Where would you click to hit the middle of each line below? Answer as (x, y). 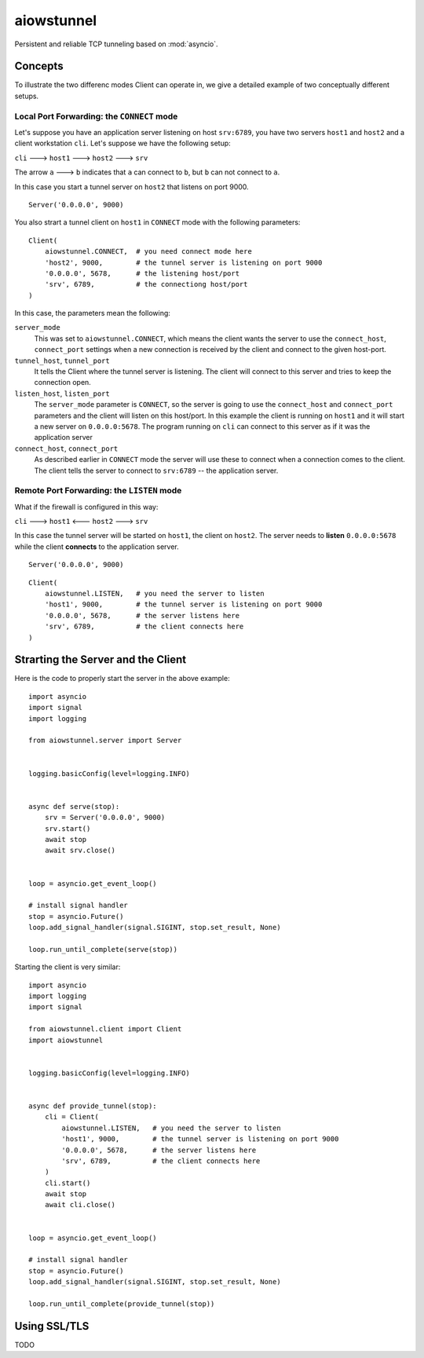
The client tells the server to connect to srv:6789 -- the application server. (156, 470)
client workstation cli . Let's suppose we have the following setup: (122, 143)
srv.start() (68, 828)
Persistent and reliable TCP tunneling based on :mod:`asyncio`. (117, 44)
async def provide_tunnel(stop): (93, 1106)
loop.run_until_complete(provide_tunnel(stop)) (122, 1303)
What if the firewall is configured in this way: (86, 507)
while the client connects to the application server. (97, 547)
